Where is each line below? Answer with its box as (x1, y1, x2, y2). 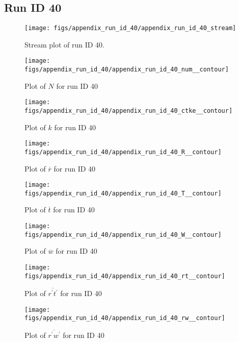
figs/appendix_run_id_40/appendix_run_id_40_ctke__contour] (24, 107, 233, 115)
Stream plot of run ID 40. (24, 39, 105, 50)
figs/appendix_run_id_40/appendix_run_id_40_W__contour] (24, 231, 222, 238)
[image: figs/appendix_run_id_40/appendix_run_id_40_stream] (24, 25, 236, 32)
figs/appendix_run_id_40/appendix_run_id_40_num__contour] (24, 66, 229, 74)
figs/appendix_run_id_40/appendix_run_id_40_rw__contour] (24, 314, 225, 322)
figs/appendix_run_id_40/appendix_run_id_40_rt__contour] (24, 272, 225, 280)
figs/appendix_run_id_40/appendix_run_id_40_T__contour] (24, 189, 222, 197)
